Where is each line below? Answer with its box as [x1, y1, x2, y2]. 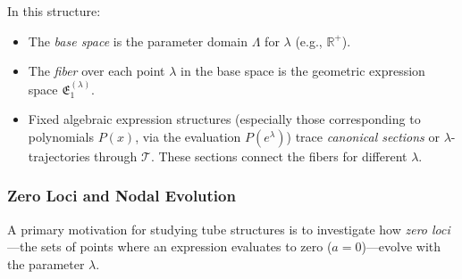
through [94, 146, 138, 165]
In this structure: [7, 2, 101, 20]
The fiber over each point [28, 62, 165, 80]
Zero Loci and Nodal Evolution [7, 185, 236, 207]
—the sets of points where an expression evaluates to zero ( [7, 237, 332, 256]
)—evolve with [361, 237, 441, 256]
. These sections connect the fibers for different [150, 146, 407, 165]
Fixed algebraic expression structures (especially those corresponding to [28, 110, 421, 128]
